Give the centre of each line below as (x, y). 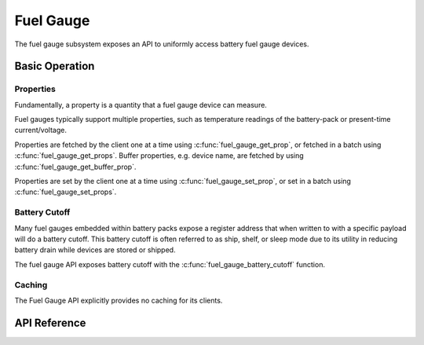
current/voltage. (40, 130)
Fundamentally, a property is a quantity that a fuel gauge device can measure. (141, 105)
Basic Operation (55, 66)
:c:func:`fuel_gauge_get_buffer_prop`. (75, 167)
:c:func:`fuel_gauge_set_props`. (66, 192)
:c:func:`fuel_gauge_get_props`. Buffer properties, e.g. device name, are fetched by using (159, 156)
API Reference (50, 323)
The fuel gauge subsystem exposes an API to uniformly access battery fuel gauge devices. (162, 44)
